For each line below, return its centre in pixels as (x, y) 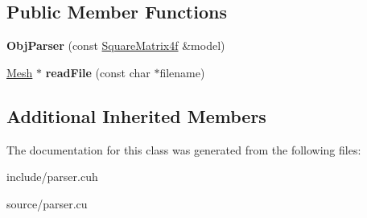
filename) (182, 72)
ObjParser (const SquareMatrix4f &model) (116, 45)
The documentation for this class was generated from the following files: (184, 149)
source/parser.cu (47, 203)
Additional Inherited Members (136, 115)
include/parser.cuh (52, 177)
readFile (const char (98, 72)
